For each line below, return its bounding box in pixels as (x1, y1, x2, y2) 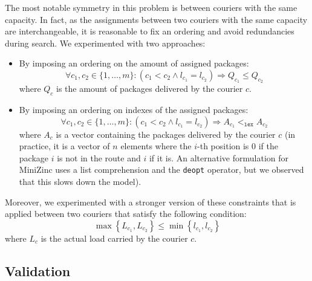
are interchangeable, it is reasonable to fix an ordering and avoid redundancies (5, 25, 294, 37)
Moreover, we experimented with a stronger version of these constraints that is (5, 195, 296, 208)
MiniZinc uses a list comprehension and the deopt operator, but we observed (19, 163, 304, 176)
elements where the (120, 140, 192, 152)
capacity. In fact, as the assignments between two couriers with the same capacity (5, 13, 308, 25)
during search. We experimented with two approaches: (5, 36, 206, 49)
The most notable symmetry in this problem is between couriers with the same (5, 1, 297, 13)
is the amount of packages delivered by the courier (56, 82, 243, 95)
